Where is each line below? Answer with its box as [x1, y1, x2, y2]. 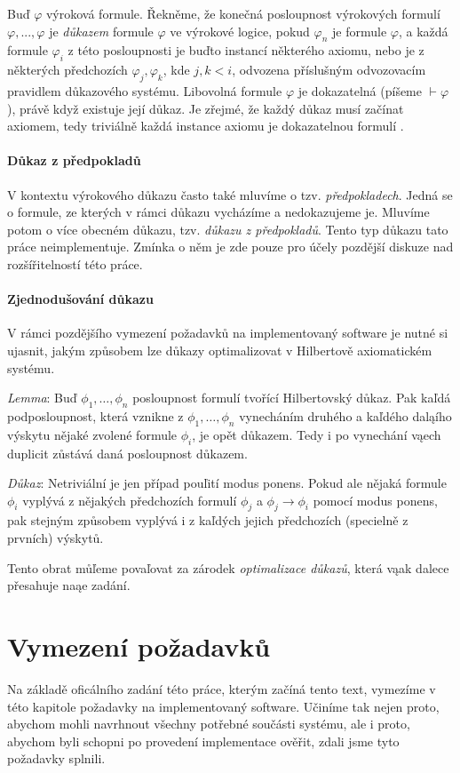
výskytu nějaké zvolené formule [7, 425, 178, 443]
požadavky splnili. [7, 749, 106, 768]
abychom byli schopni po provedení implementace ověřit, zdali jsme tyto [7, 731, 400, 750]
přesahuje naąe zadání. [7, 576, 131, 594]
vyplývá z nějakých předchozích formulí [22, 490, 237, 509]
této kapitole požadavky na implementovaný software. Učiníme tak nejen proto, [7, 697, 440, 715]
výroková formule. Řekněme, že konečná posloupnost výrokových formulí [45, 4, 440, 22]
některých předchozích [7, 60, 128, 79]
